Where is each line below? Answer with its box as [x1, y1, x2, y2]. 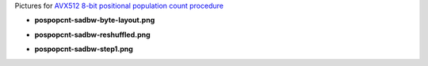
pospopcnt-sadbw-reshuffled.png [34, 30, 151, 39]
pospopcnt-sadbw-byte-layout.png [34, 16, 155, 25]
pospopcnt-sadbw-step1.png [34, 44, 134, 54]
